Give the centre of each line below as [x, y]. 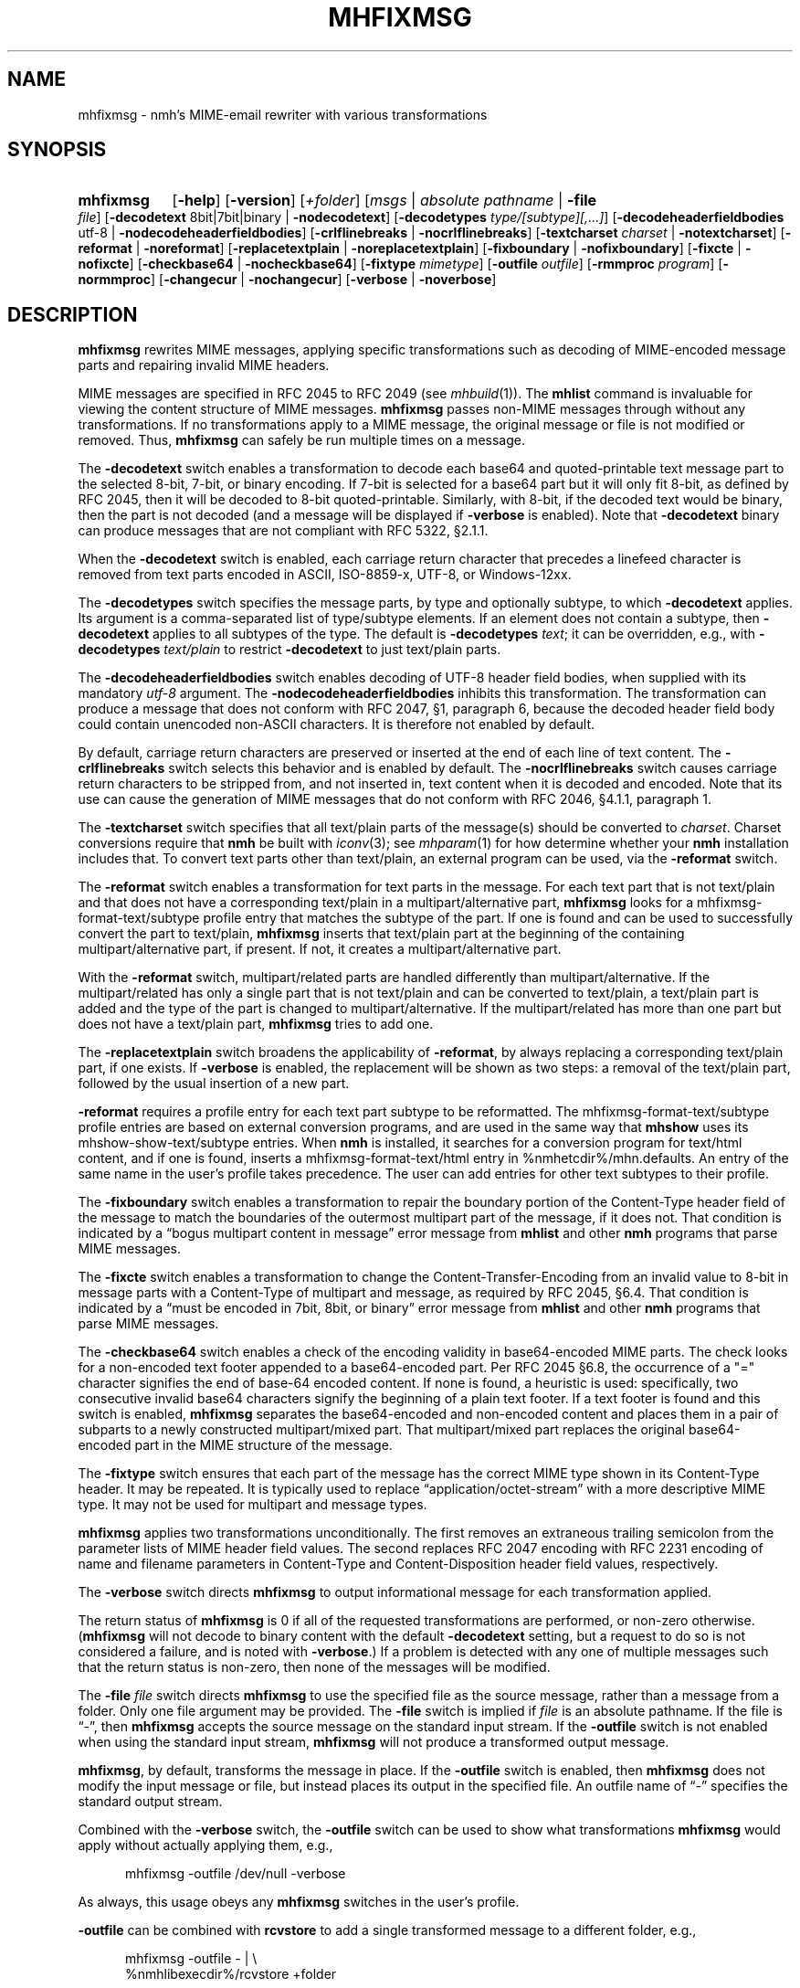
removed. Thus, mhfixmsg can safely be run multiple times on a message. [301, 440]
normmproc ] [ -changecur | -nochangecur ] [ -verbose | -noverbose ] [287, 280]
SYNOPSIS [57, 150]
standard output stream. [150, 1802]
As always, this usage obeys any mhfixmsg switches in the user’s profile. [299, 1902]
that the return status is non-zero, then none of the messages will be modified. [314, 1667]
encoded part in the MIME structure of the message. [235, 1445]
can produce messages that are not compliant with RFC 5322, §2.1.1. [283, 531]
